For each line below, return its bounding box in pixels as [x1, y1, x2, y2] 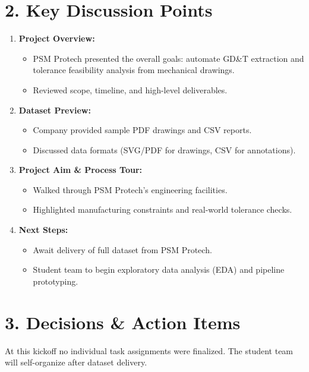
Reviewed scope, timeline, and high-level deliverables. [33, 83, 228, 96]
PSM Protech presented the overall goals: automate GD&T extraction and [33, 52, 304, 64]
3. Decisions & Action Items [5, 310, 241, 334]
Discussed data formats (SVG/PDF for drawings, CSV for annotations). [33, 143, 296, 156]
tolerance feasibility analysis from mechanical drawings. [33, 64, 235, 76]
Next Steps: [18, 223, 68, 236]
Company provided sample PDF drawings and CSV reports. [33, 124, 252, 136]
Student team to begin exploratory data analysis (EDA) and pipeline [33, 263, 285, 276]
